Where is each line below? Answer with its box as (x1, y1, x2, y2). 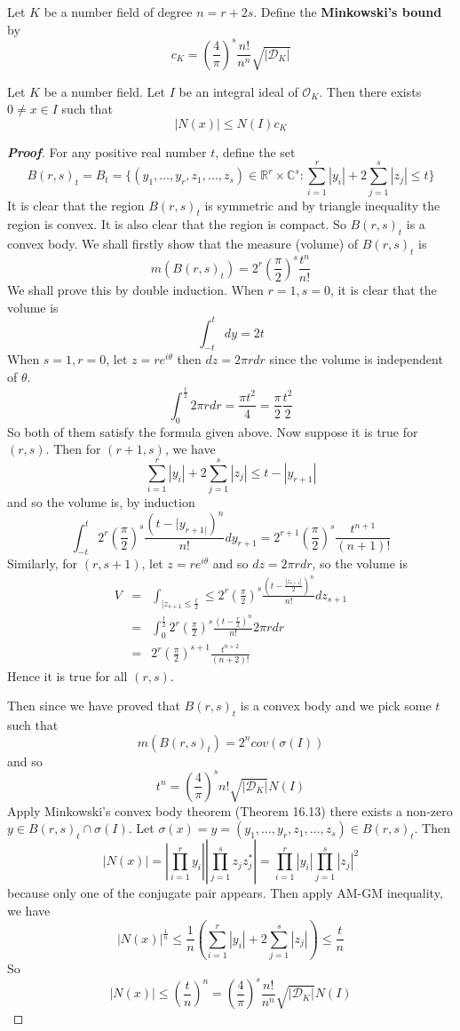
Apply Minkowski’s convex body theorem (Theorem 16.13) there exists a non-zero (7, 801, 453, 820)
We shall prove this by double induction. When (7, 280, 264, 298)
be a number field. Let (44, 82, 165, 100)
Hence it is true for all (7, 666, 128, 685)
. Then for (45, 440, 101, 458)
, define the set (215, 142, 296, 161)
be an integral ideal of (178, 82, 298, 100)
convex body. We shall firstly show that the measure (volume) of (7, 234, 359, 253)
